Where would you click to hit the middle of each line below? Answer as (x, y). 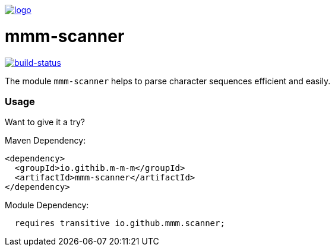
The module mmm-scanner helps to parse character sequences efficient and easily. (168, 81)
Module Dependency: (47, 205)
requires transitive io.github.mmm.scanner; (120, 223)
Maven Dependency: (45, 141)
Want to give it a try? (45, 122)
